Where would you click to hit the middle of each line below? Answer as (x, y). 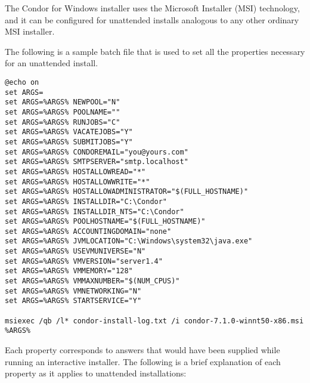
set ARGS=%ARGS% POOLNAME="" (63, 112)
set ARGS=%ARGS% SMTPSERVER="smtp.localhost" (97, 162)
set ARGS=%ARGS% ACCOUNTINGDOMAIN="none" (88, 231)
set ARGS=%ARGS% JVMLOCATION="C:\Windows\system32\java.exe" (129, 241)
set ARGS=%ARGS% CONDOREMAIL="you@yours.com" (97, 152)
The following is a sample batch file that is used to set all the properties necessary (155, 51)
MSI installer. (30, 31)
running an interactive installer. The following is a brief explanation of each (143, 361)
